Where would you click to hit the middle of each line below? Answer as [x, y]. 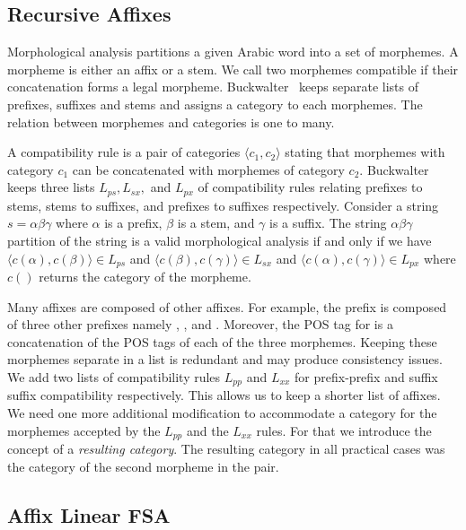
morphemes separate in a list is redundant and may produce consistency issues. [225, 359]
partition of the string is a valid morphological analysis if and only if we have [220, 240]
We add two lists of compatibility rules [114, 377]
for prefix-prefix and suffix [366, 377]
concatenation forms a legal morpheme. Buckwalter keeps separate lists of [213, 87]
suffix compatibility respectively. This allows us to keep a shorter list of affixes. [224, 395]
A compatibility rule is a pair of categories [124, 152]
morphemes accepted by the [84, 430]
